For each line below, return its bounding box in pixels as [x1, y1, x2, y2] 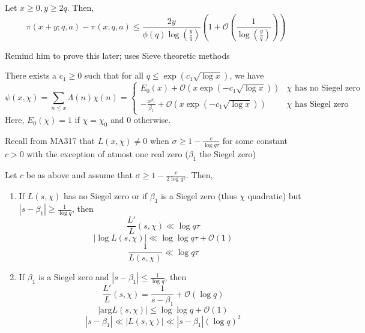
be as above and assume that [26, 168, 133, 181]
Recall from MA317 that [5, 134, 95, 146]
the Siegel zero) [199, 147, 256, 160]
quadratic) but [247, 190, 301, 202]
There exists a [5, 69, 57, 82]
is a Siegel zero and [38, 271, 109, 283]
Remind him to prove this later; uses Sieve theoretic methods [5, 49, 230, 61]
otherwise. [133, 113, 171, 126]
